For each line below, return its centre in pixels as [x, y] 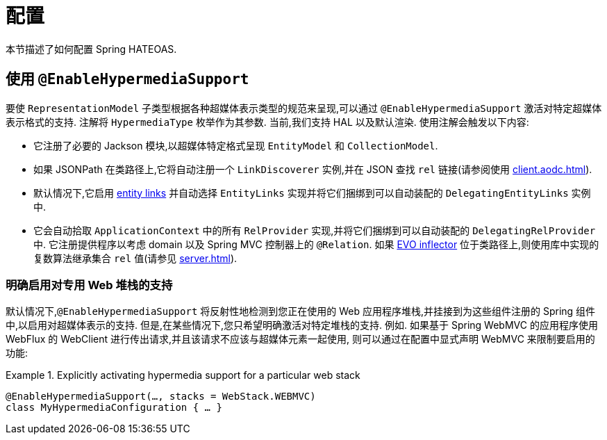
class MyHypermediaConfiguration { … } [114, 408]
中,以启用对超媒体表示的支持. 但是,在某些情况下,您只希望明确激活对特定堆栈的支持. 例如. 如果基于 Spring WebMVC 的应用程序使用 [302, 325]
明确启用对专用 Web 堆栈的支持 [89, 285]
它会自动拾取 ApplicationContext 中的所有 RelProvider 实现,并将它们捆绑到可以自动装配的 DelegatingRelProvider [315, 230]
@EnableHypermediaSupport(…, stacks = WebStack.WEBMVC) [161, 397]
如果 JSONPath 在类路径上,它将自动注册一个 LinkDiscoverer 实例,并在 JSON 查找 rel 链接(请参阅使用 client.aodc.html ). [313, 169]
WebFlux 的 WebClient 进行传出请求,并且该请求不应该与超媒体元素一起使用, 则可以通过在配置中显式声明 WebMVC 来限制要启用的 [300, 339]
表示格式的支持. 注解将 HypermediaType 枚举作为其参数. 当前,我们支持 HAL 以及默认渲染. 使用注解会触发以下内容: [267, 122]
